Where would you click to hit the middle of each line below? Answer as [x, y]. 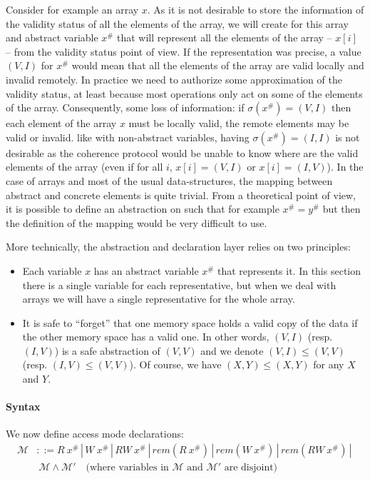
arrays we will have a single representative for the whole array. [159, 299]
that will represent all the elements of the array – [224, 37]
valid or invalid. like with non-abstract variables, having [128, 137]
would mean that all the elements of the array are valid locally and [218, 65]
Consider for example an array [72, 9]
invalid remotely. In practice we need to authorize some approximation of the [174, 79]
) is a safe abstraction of [107, 350]
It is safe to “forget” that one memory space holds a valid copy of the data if [190, 322]
